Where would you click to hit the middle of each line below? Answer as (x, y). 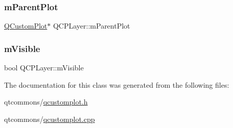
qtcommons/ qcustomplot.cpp (50, 119)
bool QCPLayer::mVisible (44, 68)
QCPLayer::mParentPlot (91, 26)
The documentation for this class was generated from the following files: (117, 84)
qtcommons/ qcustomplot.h (46, 102)
